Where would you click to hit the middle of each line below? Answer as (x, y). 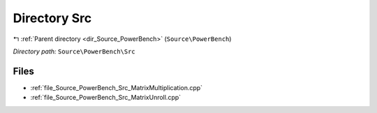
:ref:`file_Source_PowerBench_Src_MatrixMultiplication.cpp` (116, 87)
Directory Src (52, 18)
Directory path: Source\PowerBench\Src (74, 51)
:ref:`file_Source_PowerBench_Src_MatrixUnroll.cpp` (106, 98)
